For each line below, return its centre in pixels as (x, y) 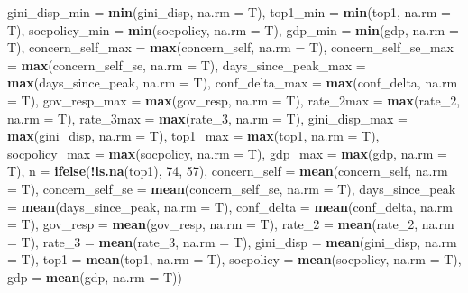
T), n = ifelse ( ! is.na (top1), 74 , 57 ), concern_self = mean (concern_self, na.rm (228, 171)
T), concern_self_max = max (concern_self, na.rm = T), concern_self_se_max (230, 47)
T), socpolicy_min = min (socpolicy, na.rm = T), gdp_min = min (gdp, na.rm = (233, 29)
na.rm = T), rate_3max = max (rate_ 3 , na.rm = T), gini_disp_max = (207, 118)
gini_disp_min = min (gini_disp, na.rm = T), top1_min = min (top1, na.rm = (229, 12)
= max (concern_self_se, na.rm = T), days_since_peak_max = (187, 64)
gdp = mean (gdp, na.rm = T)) (95, 276)
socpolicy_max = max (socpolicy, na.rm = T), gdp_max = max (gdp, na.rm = (228, 153)
